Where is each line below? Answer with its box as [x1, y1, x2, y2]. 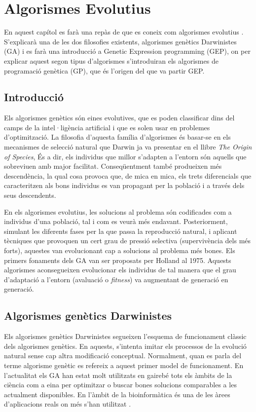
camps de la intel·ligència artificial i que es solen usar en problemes [4, 122, 210, 132]
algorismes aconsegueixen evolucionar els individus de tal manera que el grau [4, 264, 236, 275]
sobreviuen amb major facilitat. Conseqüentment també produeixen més [4, 161, 222, 171]
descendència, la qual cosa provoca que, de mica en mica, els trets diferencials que [4, 170, 252, 181]
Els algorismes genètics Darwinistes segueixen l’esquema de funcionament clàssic [4, 331, 247, 341]
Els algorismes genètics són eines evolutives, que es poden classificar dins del [4, 112, 235, 123]
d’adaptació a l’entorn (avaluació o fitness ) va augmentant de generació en [4, 274, 228, 284]
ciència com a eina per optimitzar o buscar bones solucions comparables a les [4, 379, 237, 390]
